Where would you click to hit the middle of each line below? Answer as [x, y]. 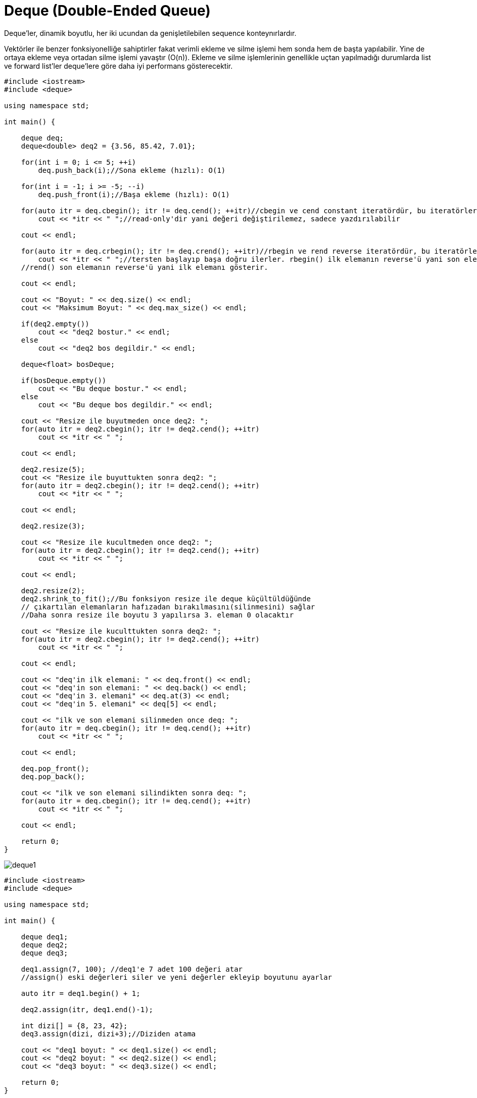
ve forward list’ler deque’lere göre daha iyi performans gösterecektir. [118, 66]
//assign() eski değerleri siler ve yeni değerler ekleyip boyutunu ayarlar [177, 977]
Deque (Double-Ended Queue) [107, 11]
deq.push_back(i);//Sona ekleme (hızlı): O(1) [132, 170]
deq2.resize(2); [53, 590]
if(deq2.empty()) [55, 324]
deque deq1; [44, 937]
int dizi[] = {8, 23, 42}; [74, 1025]
